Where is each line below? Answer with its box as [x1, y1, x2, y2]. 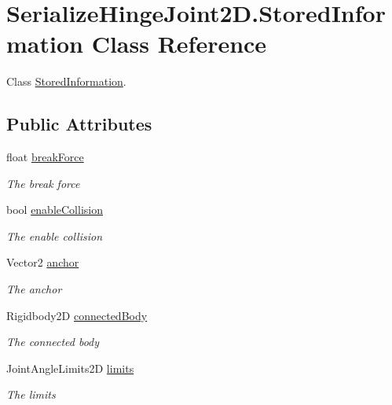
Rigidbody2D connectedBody [6, 307, 148, 323]
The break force [6, 175, 80, 191]
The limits [6, 386, 56, 403]
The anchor [6, 281, 62, 297]
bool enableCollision [6, 201, 103, 218]
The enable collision [6, 227, 103, 244]
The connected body [6, 333, 100, 350]
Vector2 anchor [6, 254, 79, 271]
